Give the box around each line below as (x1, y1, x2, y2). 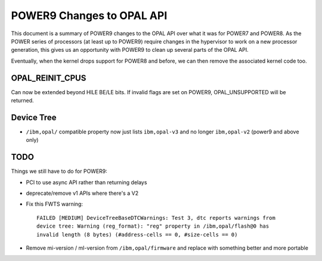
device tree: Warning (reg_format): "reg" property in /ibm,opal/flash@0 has (36, 223, 270, 229)
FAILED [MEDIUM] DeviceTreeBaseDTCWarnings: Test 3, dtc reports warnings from (36, 215, 275, 221)
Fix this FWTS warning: (26, 200, 83, 208)
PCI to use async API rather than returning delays (26, 179, 147, 186)
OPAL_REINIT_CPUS (11, 73, 86, 83)
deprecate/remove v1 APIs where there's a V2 (26, 189, 139, 197)
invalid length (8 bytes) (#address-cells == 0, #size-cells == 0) (36, 231, 238, 238)
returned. (11, 97, 34, 104)
